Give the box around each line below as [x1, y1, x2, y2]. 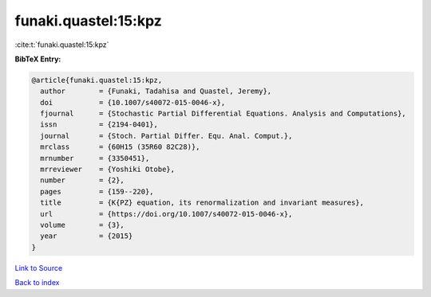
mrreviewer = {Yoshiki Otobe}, [40, 165, 176, 174]
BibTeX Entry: [14, 54, 61, 64]
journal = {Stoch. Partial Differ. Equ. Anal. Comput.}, [40, 131, 293, 140]
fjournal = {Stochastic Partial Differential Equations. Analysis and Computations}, [40, 109, 406, 119]
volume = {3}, [40, 221, 125, 229]
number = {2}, [40, 176, 125, 185]
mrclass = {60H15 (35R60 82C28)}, [40, 143, 200, 151]
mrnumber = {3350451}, [40, 154, 150, 162]
